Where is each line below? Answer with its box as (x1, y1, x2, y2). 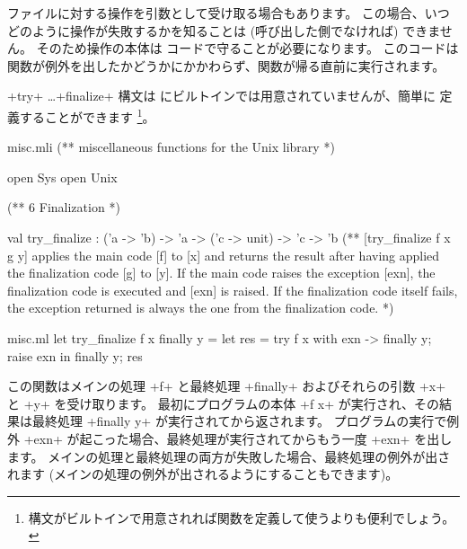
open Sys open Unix (7, 167, 118, 186)
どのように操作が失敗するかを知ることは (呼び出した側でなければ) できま (7, 21, 440, 40)
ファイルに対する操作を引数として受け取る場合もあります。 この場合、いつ (7, 4, 450, 22)
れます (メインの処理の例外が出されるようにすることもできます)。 (7, 465, 399, 483)
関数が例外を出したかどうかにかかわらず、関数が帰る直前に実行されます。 (7, 56, 445, 75)
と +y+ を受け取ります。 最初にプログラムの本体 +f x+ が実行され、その (7, 394, 439, 412)
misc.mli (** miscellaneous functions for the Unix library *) (7, 137, 335, 156)
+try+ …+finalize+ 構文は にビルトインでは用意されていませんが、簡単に (7, 86, 436, 105)
